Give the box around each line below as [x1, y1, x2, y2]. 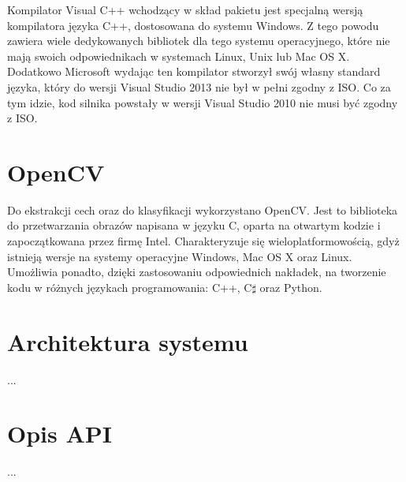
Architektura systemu [7, 325, 248, 357]
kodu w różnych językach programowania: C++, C [7, 278, 252, 295]
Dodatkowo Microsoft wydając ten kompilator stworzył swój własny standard [7, 63, 381, 80]
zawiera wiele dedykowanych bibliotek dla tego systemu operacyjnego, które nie [7, 32, 390, 49]
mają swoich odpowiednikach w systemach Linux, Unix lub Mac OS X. [7, 47, 350, 64]
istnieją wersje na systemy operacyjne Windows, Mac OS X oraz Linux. [7, 248, 352, 264]
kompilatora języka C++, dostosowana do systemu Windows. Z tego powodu [7, 17, 379, 33]
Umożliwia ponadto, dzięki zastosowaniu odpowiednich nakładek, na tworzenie [7, 263, 386, 280]
